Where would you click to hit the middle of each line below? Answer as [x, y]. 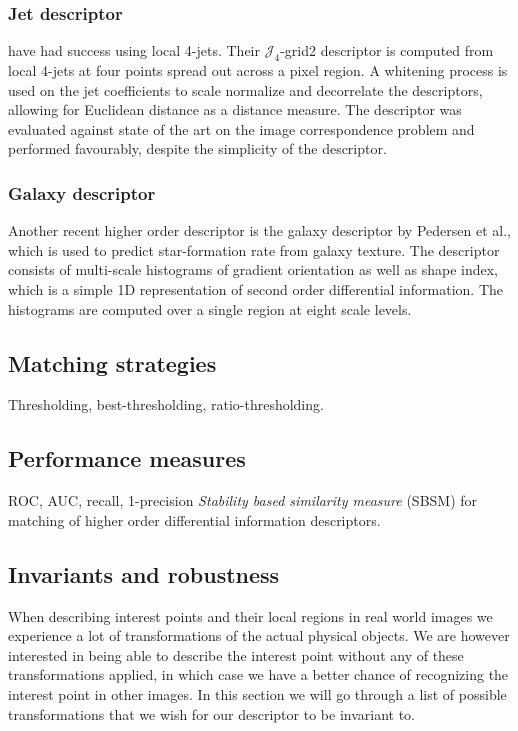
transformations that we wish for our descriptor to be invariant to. [211, 713]
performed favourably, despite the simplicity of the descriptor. [197, 148]
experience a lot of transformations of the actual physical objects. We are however [259, 635]
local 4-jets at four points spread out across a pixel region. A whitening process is [258, 70]
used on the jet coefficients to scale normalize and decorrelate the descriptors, [245, 89]
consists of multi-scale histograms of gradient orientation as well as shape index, [253, 269]
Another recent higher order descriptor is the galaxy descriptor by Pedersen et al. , [259, 230]
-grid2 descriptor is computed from [387, 50]
